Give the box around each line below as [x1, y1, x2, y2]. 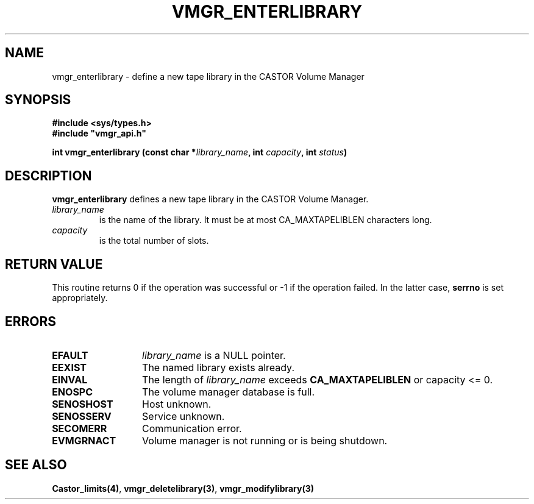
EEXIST [52, 361, 87, 374]
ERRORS [5, 313, 57, 329]
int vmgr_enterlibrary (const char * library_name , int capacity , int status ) [52, 147, 347, 158]
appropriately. [52, 293, 108, 303]
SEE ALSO [5, 457, 67, 473]
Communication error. [142, 422, 242, 435]
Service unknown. [142, 410, 225, 422]
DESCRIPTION [5, 168, 92, 183]
